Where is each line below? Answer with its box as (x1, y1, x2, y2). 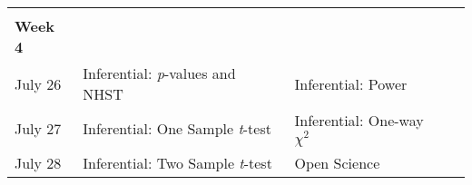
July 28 (15, 151, 62, 173)
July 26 (15, 73, 62, 94)
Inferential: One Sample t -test (83, 117, 271, 139)
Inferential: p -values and (83, 63, 236, 83)
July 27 (15, 117, 62, 139)
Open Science (294, 151, 380, 173)
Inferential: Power (294, 73, 408, 94)
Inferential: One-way (294, 110, 424, 131)
